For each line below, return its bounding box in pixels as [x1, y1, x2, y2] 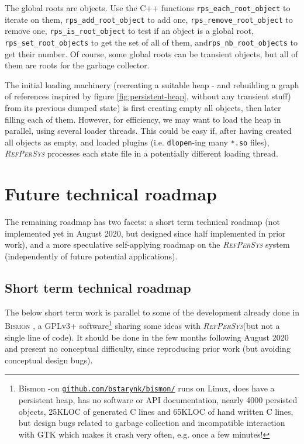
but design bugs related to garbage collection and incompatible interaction [18, 417, 285, 429]
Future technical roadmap [5, 182, 217, 206]
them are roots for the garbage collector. [5, 59, 150, 71]
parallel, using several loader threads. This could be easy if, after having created [5, 124, 292, 137]
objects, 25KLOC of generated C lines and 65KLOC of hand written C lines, [18, 405, 293, 417]
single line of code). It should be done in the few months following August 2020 [5, 331, 289, 343]
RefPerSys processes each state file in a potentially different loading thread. [5, 147, 278, 159]
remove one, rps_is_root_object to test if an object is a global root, [5, 25, 254, 37]
